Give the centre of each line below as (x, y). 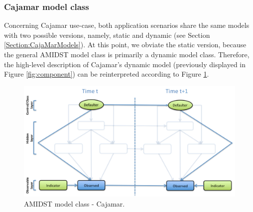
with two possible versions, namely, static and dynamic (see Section (107, 35)
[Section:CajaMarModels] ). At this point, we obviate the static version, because (125, 45)
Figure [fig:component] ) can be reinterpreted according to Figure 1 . (107, 74)
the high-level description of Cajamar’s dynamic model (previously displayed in (125, 64)
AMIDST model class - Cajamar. (74, 203)
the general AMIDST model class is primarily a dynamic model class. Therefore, (127, 54)
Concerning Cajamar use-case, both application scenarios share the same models (127, 25)
